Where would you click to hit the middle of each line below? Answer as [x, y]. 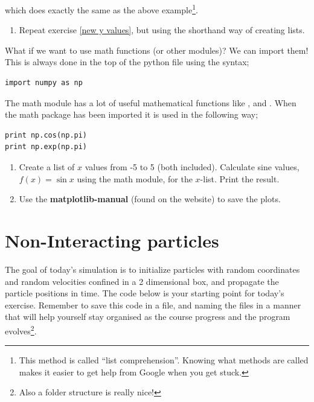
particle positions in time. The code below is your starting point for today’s [145, 293]
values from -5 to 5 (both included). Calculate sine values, [192, 167]
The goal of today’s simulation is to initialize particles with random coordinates [152, 269]
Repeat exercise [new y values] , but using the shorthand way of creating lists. [162, 30]
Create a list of [47, 167]
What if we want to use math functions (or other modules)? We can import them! [157, 50]
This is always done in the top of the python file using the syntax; [127, 62]
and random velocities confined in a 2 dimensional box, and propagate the [142, 281]
